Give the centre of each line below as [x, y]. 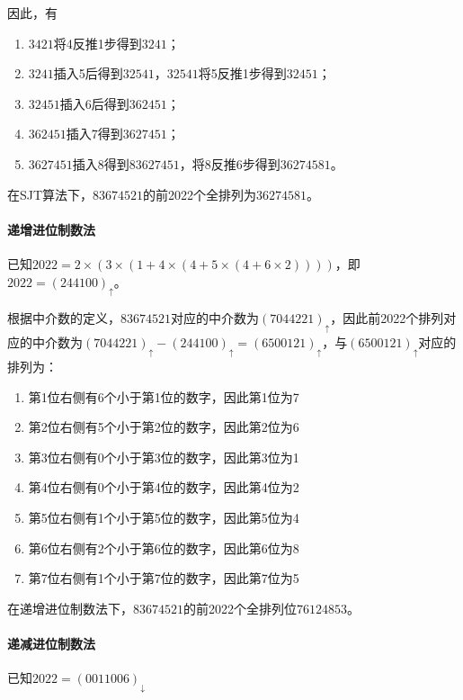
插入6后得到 [94, 103]
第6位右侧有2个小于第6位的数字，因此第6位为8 [164, 547]
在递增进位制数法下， [70, 608]
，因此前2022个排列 [387, 318]
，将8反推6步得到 [230, 163]
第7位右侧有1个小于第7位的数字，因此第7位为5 [164, 578]
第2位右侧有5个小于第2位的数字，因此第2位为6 [164, 427]
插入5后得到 [88, 73]
